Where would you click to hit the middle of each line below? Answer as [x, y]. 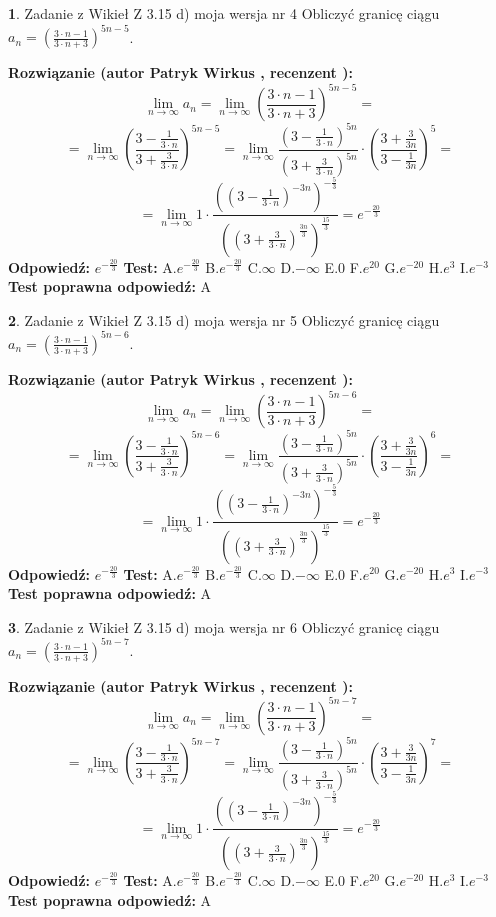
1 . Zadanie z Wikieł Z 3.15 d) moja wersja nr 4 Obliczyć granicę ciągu [224, 13]
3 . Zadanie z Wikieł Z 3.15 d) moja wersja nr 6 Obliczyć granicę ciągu [224, 626]
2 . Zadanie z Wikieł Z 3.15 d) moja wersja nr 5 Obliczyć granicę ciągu [224, 319]
